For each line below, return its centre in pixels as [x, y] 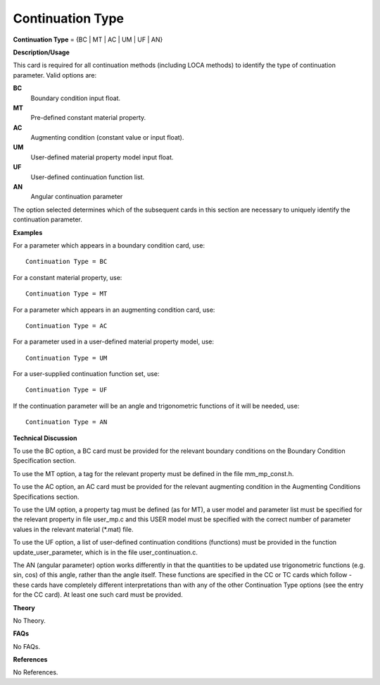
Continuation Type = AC [66, 326]
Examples [28, 232]
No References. [36, 672]
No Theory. [29, 620]
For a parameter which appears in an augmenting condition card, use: [114, 310]
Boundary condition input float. [76, 98]
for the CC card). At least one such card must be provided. [98, 595]
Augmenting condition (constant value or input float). [107, 138]
